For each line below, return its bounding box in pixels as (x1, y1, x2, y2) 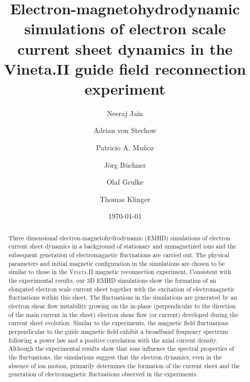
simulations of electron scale (24, 18, 226, 39)
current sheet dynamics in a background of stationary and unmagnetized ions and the (8, 242, 236, 251)
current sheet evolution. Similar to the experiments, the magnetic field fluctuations (8, 319, 229, 327)
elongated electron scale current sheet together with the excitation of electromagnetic (8, 284, 235, 293)
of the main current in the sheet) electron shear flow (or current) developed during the (8, 310, 238, 319)
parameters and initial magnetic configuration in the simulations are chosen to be (8, 259, 225, 267)
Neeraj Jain (107, 107, 143, 118)
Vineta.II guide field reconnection (4, 58, 246, 79)
